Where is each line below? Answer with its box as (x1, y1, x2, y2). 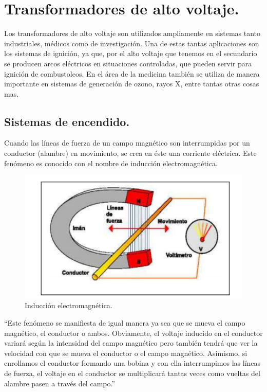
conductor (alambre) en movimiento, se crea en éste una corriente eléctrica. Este (4, 148, 257, 158)
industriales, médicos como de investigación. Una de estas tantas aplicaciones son (4, 38, 259, 48)
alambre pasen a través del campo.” (4, 378, 116, 388)
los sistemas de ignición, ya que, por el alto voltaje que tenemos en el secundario (4, 48, 257, 59)
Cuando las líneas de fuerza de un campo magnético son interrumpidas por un (4, 137, 250, 148)
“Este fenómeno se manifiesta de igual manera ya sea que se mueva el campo (4, 317, 245, 328)
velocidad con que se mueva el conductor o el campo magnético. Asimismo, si (4, 347, 247, 358)
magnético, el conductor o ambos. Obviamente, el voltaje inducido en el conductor (4, 327, 263, 338)
